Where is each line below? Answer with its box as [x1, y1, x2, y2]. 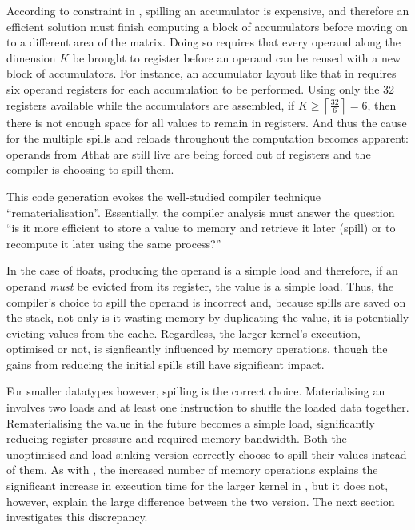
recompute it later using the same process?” [6, 235, 221, 251]
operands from [6, 145, 78, 162]
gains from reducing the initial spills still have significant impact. [6, 355, 325, 372]
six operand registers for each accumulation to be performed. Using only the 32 [6, 80, 395, 97]
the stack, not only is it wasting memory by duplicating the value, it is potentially [6, 309, 409, 326]
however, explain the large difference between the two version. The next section [6, 492, 395, 509]
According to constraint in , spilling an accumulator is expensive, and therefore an [6, 2, 409, 18]
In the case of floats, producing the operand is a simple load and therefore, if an [6, 262, 398, 279]
